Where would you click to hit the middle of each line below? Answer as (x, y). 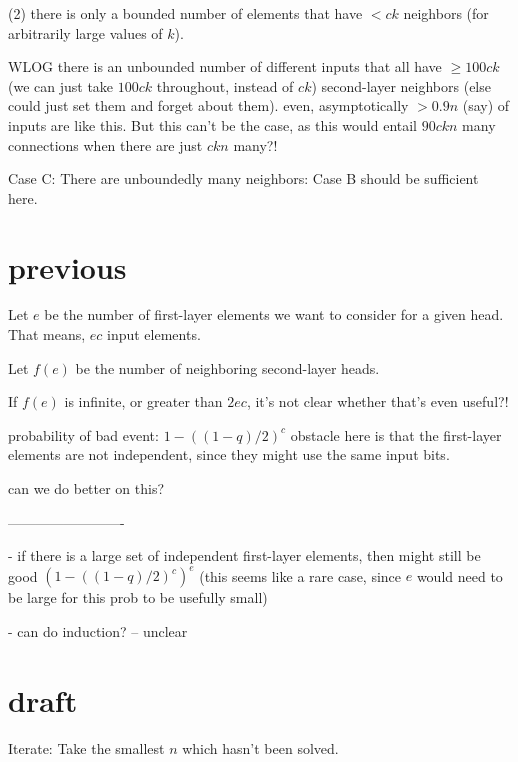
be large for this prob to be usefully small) (138, 597)
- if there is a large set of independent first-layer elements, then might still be (244, 555)
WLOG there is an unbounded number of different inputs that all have (225, 66)
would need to (459, 575)
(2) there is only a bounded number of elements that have (185, 13)
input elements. (153, 334)
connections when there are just (105, 144)
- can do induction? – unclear (98, 630)
